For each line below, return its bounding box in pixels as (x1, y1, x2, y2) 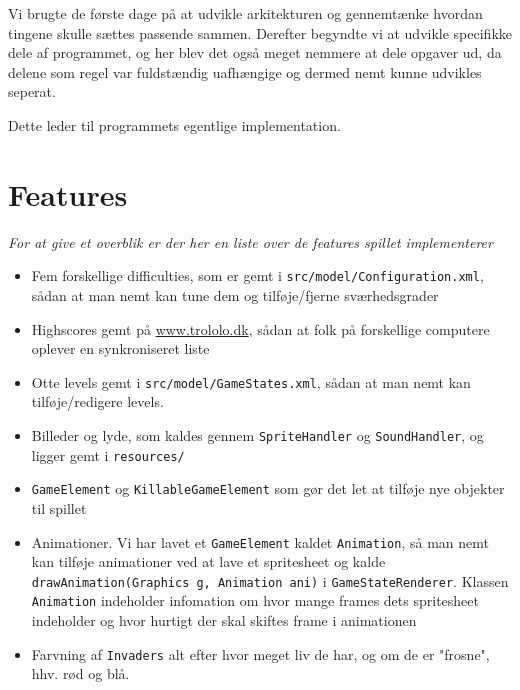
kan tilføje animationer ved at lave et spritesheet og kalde (31, 551, 386, 572)
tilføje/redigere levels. (31, 391, 164, 412)
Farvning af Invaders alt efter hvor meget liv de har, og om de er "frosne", (31, 643, 490, 664)
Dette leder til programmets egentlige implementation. (8, 114, 341, 135)
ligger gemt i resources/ (31, 444, 185, 465)
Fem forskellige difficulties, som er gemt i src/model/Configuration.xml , (31, 265, 484, 286)
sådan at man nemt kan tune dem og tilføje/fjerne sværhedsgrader (31, 284, 439, 305)
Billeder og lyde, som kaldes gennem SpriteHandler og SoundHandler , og (31, 424, 484, 445)
